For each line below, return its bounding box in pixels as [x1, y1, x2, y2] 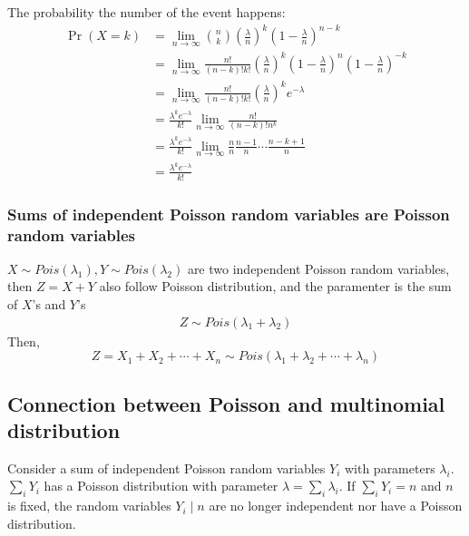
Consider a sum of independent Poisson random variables [7, 458, 326, 477]
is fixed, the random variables [7, 496, 171, 515]
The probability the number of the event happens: [7, 3, 286, 21]
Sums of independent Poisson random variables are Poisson [7, 202, 450, 225]
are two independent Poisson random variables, [187, 258, 450, 278]
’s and [32, 295, 66, 314]
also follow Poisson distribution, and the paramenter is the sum [99, 277, 452, 296]
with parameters [344, 458, 435, 477]
